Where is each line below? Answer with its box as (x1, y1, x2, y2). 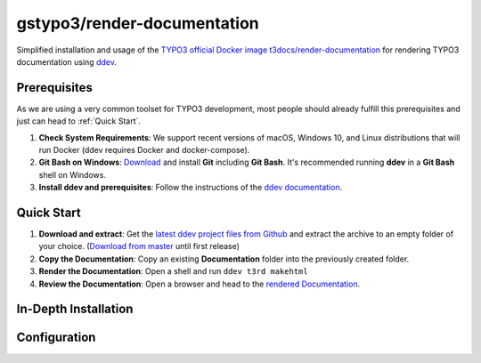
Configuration (16, 330, 96, 345)
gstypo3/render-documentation (16, 13, 259, 33)
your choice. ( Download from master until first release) (38, 241, 240, 252)
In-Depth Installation (16, 302, 134, 317)
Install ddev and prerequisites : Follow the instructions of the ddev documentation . (38, 182, 343, 193)
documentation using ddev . (16, 56, 118, 67)
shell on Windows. (38, 169, 107, 180)
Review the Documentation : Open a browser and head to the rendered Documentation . (38, 278, 361, 289)
